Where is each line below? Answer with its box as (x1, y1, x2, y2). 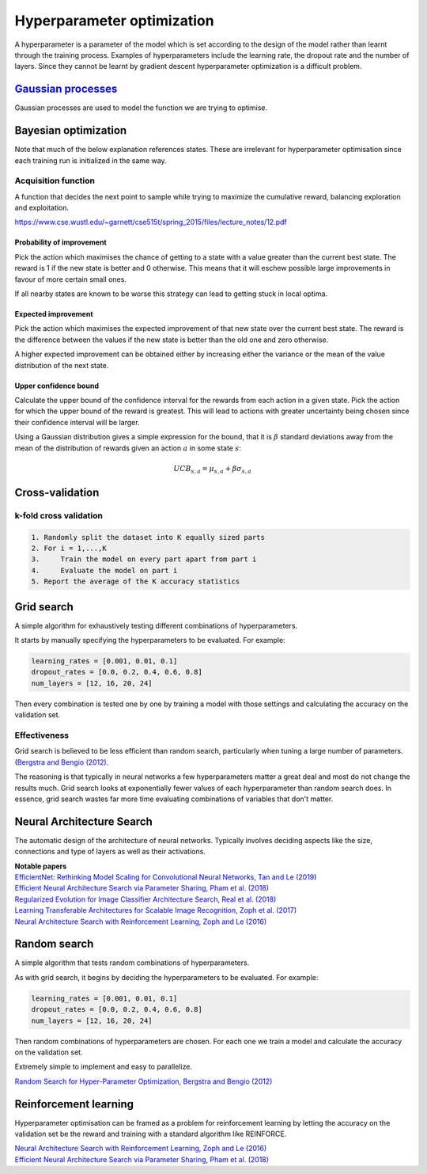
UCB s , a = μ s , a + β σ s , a (173, 464, 252, 475)
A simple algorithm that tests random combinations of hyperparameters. (14, 958, 250, 967)
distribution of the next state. (14, 360, 109, 370)
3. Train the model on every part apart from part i (31, 555, 257, 564)
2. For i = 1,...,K (31, 544, 107, 553)
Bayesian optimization (14, 123, 127, 138)
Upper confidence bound (14, 381, 99, 390)
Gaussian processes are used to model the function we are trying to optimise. (14, 103, 268, 112)
